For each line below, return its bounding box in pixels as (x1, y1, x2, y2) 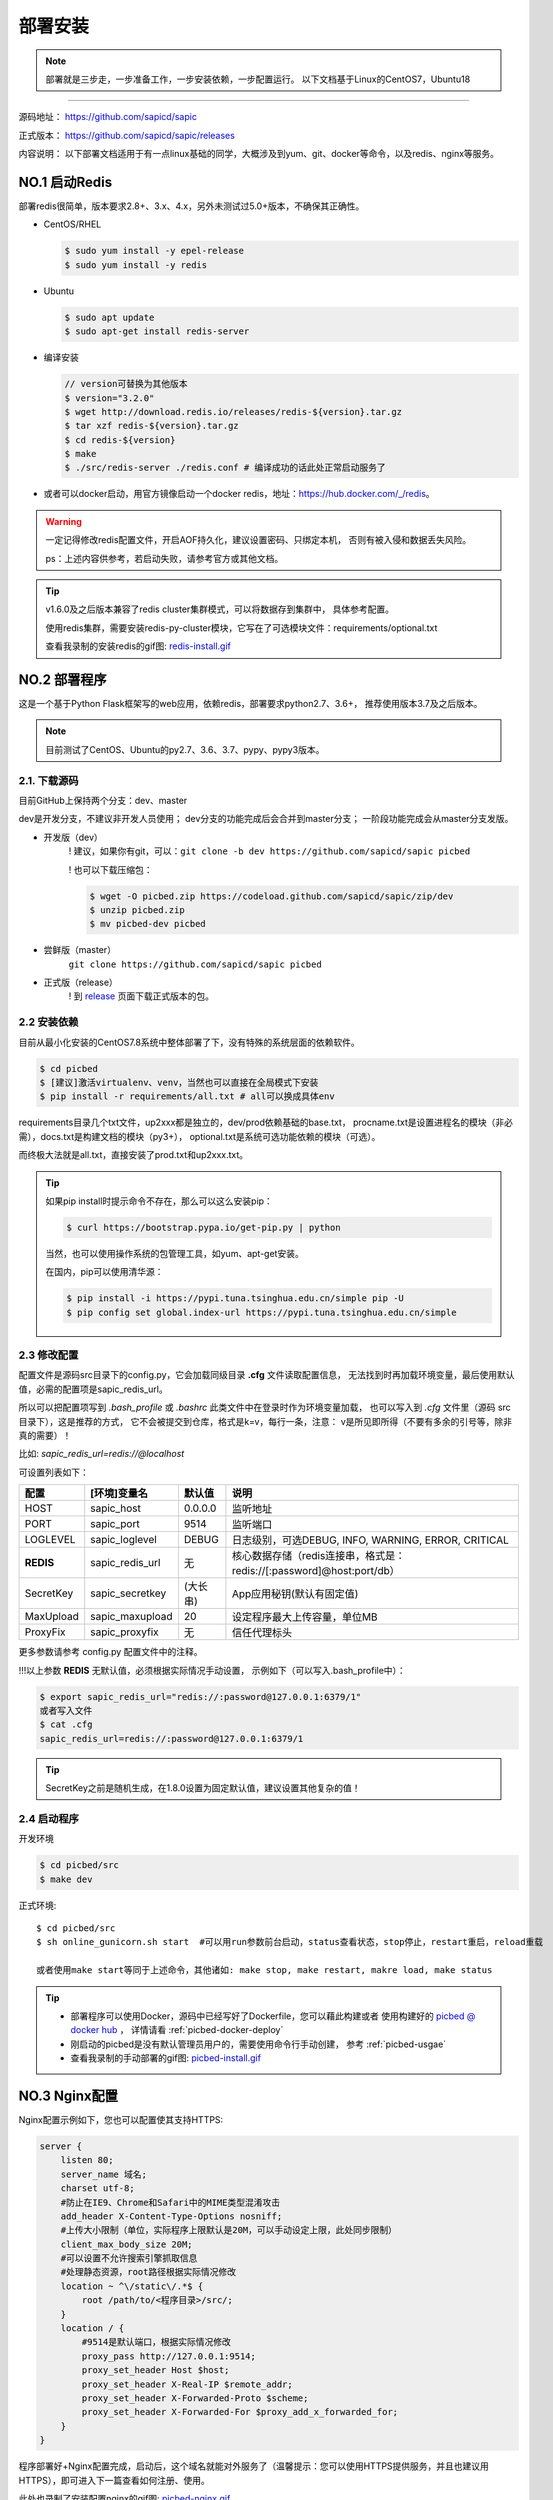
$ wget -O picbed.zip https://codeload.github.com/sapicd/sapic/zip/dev (89, 890, 454, 902)
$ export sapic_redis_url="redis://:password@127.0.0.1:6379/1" (39, 1691, 362, 1702)
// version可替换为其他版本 (64, 378, 188, 390)
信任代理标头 (231, 1626, 293, 1640)
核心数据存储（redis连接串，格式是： (231, 1549, 406, 1563)
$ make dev (39, 1873, 93, 1885)
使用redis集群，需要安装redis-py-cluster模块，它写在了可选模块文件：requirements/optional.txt (45, 621, 438, 634)
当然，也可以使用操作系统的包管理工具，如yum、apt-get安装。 (45, 1247, 304, 1259)
